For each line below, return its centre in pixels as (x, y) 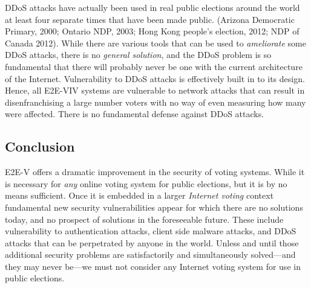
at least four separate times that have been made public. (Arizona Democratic (150, 19)
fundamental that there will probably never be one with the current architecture (154, 66)
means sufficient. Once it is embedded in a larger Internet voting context (139, 195)
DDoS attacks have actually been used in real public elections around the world (152, 7)
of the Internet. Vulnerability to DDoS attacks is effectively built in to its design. (155, 78)
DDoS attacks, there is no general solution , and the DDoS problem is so (138, 55)
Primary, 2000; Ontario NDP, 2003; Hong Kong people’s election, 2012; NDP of (152, 31)
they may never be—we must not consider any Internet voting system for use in (153, 266)
